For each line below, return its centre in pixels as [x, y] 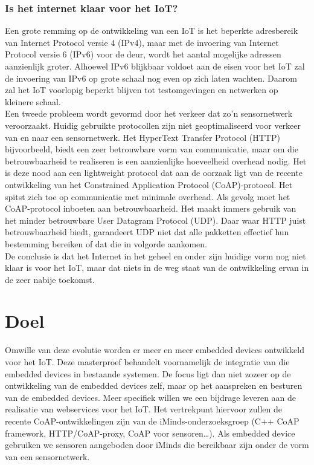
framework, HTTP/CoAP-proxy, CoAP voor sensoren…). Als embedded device [150, 433]
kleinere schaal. [33, 101]
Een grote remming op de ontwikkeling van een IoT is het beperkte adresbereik [152, 31]
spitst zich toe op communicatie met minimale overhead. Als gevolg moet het [148, 196]
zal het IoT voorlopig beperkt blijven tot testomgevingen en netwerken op [142, 90]
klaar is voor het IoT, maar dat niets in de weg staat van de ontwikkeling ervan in [157, 268]
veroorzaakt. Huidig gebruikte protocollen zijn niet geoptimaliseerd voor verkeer [153, 125]
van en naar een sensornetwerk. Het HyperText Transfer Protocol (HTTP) [143, 137]
